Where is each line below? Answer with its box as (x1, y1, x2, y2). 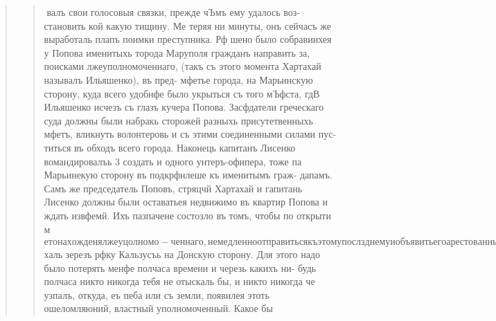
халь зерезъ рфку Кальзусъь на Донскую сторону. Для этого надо (44, 247, 321, 262)
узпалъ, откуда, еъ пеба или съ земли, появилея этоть (44, 287, 269, 302)
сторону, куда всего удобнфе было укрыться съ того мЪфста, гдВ (44, 86, 320, 100)
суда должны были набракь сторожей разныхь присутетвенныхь (44, 113, 313, 127)
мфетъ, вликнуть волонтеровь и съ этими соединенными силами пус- (44, 127, 337, 141)
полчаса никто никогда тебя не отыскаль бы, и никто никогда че (44, 274, 315, 288)
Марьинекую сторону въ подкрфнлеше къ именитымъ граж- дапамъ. (44, 167, 333, 182)
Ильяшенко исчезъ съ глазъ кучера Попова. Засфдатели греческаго (44, 100, 324, 114)
